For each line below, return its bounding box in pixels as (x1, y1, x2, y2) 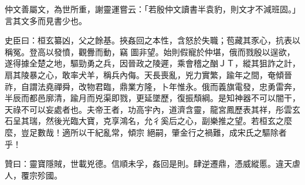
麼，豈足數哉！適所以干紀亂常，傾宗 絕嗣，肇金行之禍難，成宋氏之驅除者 (5, 126, 287, 138)
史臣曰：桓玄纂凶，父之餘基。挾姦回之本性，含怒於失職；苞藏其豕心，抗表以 (5, 34, 300, 46)
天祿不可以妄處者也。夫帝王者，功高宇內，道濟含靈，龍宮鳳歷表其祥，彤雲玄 (5, 103, 300, 115)
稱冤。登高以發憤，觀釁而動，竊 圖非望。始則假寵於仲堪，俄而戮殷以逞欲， (5, 45, 295, 58)
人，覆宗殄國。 (5, 169, 62, 181)
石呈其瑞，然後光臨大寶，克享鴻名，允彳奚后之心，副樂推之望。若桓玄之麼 (5, 115, 292, 127)
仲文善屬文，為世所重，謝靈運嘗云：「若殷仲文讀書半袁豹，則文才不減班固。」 (5, 3, 300, 15)
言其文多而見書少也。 (5, 14, 87, 26)
